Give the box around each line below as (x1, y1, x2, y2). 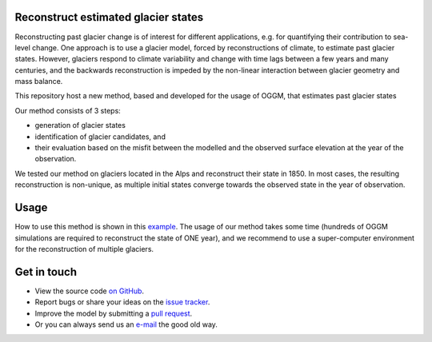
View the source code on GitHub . (34, 286, 144, 296)
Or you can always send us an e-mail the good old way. (34, 320, 218, 329)
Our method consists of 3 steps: (14, 105, 122, 115)
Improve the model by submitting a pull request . (34, 308, 193, 318)
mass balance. (14, 77, 63, 86)
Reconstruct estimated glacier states (14, 10, 204, 24)
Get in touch (14, 264, 78, 279)
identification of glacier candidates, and (34, 132, 166, 141)
